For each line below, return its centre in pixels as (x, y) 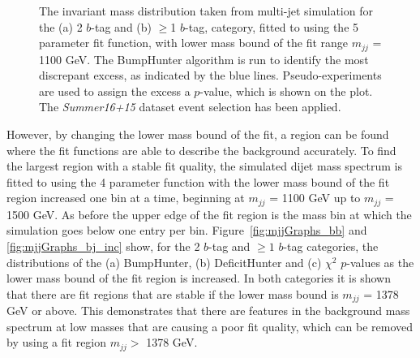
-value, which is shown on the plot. (286, 91)
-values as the (380, 262)
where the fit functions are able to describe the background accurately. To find (201, 150)
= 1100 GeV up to (315, 198)
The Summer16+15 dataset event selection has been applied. (190, 107)
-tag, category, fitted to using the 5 (272, 26)
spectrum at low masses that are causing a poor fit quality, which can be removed (210, 326)
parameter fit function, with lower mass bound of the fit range (194, 43)
